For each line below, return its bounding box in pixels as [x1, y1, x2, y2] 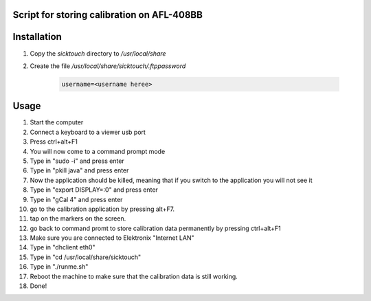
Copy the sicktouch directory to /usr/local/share [30, 49, 166, 58]
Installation [12, 31, 62, 43]
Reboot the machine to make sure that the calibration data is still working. [30, 272, 238, 280]
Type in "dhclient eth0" [30, 243, 95, 252]
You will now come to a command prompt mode [30, 147, 166, 155]
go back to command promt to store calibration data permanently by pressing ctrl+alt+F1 [30, 224, 281, 232]
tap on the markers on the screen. [30, 214, 126, 223]
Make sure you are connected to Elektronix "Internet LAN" [30, 234, 195, 242]
